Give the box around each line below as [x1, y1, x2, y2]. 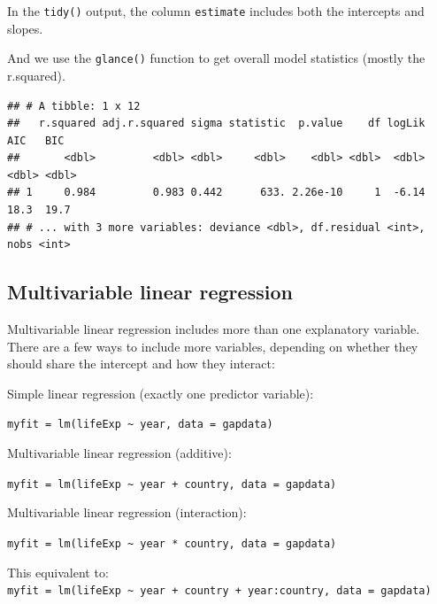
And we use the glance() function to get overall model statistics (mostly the [7, 49, 425, 67]
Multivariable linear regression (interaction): [7, 503, 247, 522]
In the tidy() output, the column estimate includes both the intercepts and [7, 2, 425, 19]
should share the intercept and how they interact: [7, 354, 275, 373]
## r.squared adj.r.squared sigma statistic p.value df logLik [7, 117, 425, 130]
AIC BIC [7, 134, 65, 147]
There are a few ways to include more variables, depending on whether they [7, 337, 418, 355]
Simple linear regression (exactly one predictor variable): [7, 383, 314, 402]
